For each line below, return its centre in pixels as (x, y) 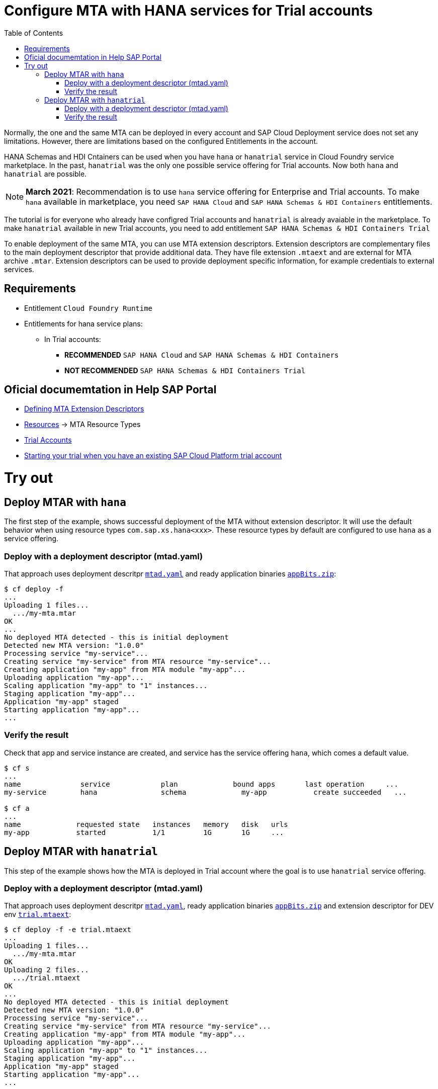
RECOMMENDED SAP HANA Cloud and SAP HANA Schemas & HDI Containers (202, 355)
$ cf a (17, 808)
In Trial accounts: (73, 339)
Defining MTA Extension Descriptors (84, 409)
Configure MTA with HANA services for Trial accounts (189, 11)
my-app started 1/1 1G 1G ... (144, 832)
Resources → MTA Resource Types (82, 425)
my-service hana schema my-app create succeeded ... (205, 792)
